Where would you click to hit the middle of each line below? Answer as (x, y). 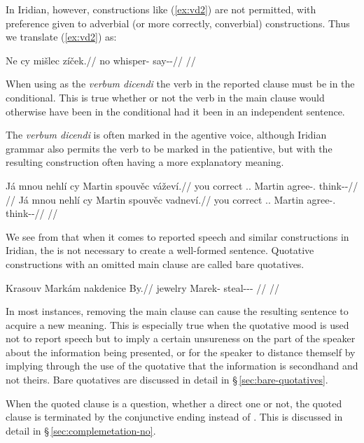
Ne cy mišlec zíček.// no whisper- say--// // (101, 60)
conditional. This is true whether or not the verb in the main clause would (165, 97)
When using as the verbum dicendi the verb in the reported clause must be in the (180, 84)
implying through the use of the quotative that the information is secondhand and (182, 366)
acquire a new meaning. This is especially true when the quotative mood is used (177, 324)
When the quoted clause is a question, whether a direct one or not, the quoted (174, 403)
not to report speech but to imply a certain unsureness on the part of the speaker (181, 338)
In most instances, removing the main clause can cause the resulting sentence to (177, 311)
